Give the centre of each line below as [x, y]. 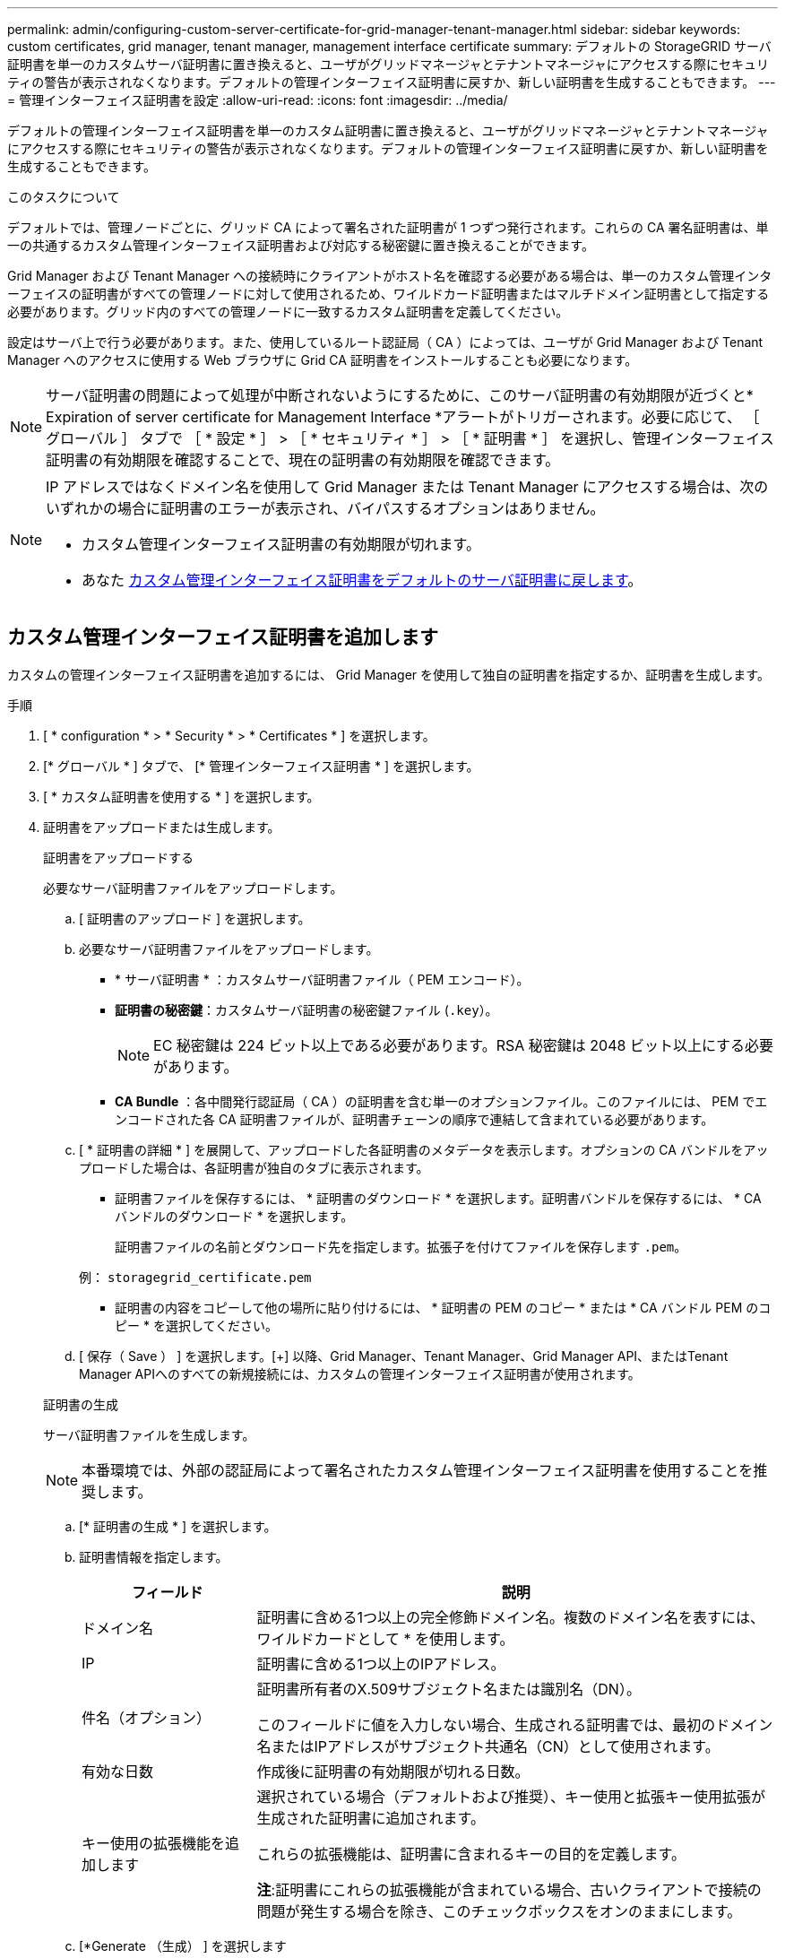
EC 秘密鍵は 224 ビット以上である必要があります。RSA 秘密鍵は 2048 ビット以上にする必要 [464, 1045]
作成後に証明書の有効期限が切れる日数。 [393, 1771]
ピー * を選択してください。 [197, 1325]
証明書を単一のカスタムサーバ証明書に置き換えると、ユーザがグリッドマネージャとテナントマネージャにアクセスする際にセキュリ [388, 64]
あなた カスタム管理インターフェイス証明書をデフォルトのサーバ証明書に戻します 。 [362, 580]
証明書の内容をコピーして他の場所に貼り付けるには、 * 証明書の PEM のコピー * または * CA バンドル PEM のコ [443, 1307]
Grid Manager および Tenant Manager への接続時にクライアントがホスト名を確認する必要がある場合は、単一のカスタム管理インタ [390, 276]
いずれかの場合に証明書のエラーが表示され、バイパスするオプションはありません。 [325, 508]
